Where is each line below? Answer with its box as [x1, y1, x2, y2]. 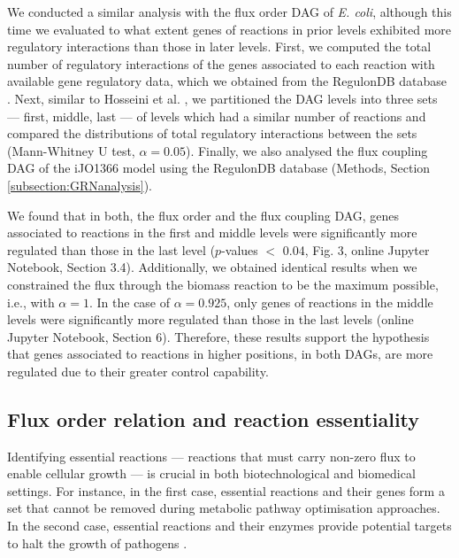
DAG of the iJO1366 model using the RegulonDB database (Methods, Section [7, 159, 431, 177]
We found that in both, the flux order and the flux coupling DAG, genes [7, 205, 400, 224]
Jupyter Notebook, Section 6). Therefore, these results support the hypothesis [7, 327, 430, 345]
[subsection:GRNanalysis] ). [7, 175, 152, 194]
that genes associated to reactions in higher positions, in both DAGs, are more [7, 345, 433, 363]
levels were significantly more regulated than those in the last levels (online [7, 310, 414, 329]
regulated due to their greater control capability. [7, 361, 269, 380]
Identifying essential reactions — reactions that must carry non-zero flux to [7, 446, 416, 465]
